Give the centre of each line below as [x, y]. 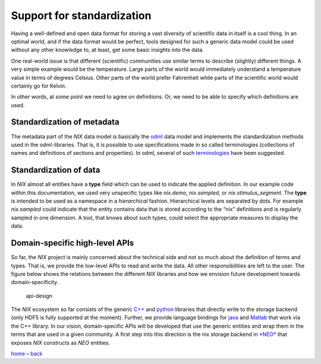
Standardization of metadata [65, 122]
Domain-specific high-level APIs [73, 243]
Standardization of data [56, 170]
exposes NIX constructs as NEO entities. [60, 343]
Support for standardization [81, 15]
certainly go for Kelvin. [39, 86]
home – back [27, 354]
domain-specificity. [35, 282]
